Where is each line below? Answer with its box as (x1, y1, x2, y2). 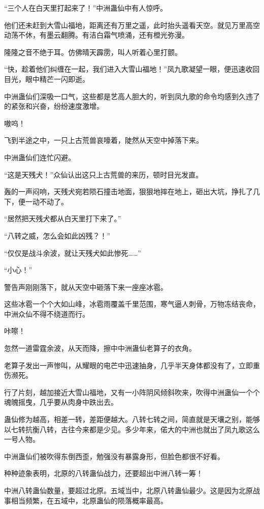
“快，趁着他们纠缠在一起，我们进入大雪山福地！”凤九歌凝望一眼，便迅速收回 (4, 64, 260, 74)
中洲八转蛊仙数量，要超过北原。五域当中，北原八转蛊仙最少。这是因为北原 (4, 485, 253, 495)
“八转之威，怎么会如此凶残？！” (4, 230, 111, 241)
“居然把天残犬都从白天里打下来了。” (4, 213, 121, 224)
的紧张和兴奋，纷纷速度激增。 (4, 101, 104, 111)
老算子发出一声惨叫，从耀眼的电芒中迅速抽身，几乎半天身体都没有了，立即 (4, 360, 253, 370)
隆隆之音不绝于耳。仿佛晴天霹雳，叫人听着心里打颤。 (4, 46, 182, 57)
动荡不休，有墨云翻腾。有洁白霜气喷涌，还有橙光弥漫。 (4, 29, 189, 40)
